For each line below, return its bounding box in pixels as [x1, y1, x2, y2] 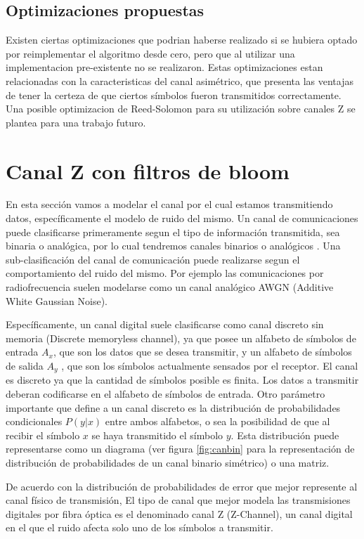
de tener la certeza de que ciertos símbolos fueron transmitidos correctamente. [6, 87, 342, 102]
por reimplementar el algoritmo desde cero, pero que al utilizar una [6, 46, 295, 60]
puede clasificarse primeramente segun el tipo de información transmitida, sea [6, 224, 340, 239]
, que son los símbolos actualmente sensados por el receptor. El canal [61, 358, 358, 373]
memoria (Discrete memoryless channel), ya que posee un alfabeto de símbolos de [6, 330, 356, 345]
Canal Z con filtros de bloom [6, 156, 290, 185]
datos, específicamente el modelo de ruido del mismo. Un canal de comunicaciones [6, 211, 358, 226]
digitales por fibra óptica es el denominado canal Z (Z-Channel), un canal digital [6, 506, 353, 521]
